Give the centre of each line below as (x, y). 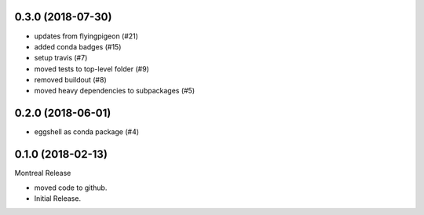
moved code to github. (71, 188)
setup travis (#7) (61, 58)
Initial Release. (58, 199)
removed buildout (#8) (70, 80)
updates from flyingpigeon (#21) (86, 36)
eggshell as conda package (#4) (87, 132)
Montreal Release (43, 173)
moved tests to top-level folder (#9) (91, 69)
